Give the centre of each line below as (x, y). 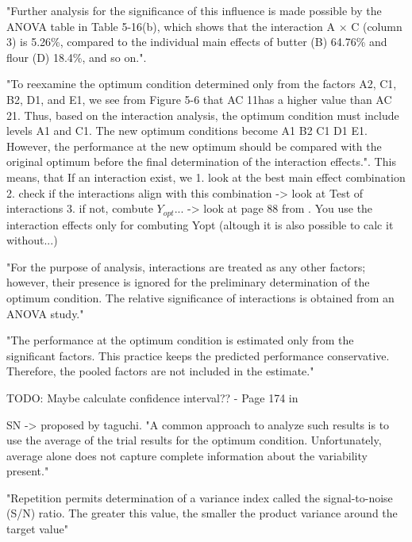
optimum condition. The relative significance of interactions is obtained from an (200, 297)
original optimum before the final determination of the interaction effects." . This (201, 161)
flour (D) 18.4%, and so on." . (77, 57)
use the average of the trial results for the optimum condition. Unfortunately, (194, 440)
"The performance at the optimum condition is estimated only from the (180, 340)
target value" (37, 529)
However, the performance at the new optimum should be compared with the (194, 146)
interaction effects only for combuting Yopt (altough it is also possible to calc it (200, 224)
